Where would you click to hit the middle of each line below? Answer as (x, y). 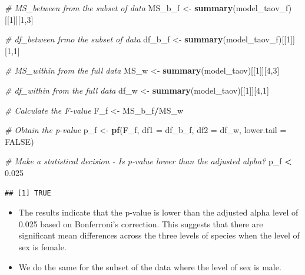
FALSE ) (19, 141)
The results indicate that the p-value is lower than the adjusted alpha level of (158, 212)
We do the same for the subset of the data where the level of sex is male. (150, 266)
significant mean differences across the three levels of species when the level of (159, 235)
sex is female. (42, 246)
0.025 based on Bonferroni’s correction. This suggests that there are (141, 223)
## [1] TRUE (28, 193)
